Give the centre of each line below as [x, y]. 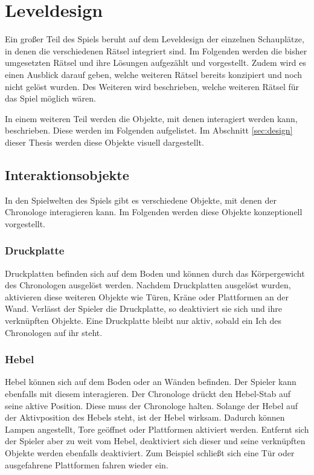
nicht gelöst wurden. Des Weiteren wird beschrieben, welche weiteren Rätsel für [152, 86]
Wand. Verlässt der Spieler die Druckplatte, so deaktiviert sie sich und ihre [143, 309]
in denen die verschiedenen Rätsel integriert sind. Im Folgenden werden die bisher [156, 50]
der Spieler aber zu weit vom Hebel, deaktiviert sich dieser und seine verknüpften [155, 441]
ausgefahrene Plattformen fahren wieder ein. [87, 464]
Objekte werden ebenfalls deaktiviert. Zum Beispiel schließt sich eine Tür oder [150, 453]
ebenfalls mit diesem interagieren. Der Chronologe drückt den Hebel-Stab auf [148, 394]
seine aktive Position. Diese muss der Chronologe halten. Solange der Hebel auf [152, 405]
